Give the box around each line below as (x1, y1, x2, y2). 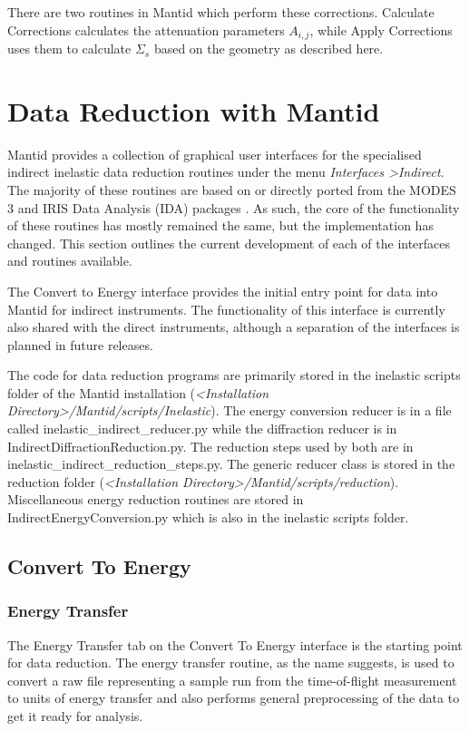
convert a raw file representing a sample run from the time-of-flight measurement (7, 670, 457, 689)
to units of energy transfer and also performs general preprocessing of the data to (7, 688, 460, 707)
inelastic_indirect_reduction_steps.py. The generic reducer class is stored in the (7, 454, 455, 473)
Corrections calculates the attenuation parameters (7, 20, 285, 39)
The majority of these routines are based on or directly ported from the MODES (7, 180, 456, 199)
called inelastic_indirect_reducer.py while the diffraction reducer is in (7, 419, 397, 438)
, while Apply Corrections (309, 20, 453, 39)
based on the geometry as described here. (153, 39, 384, 58)
